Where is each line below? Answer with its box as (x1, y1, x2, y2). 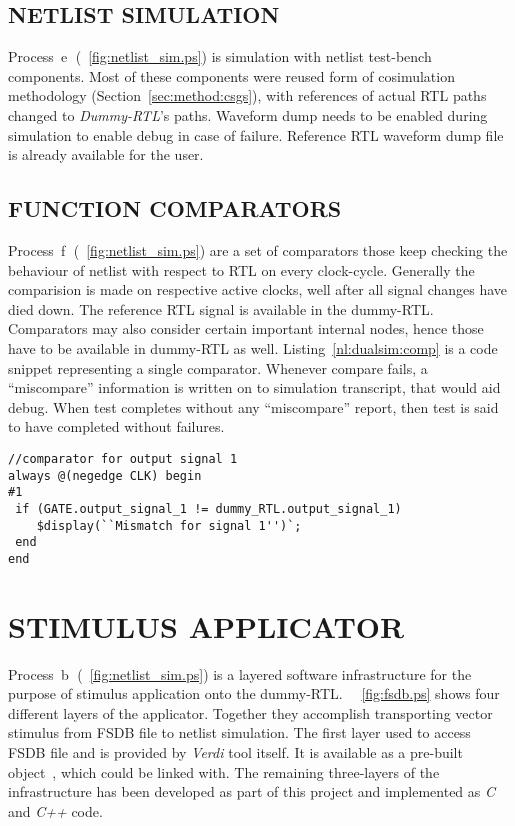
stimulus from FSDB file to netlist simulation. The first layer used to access (8, 722, 471, 743)
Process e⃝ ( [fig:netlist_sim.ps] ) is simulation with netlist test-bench (8, 46, 432, 67)
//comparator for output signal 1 (8, 451, 238, 466)
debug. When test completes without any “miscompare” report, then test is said (8, 396, 499, 417)
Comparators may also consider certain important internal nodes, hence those (8, 318, 484, 339)
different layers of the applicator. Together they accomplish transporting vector (8, 702, 493, 723)
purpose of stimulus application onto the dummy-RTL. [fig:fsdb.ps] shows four (8, 683, 500, 704)
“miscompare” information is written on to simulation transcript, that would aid (8, 377, 501, 398)
